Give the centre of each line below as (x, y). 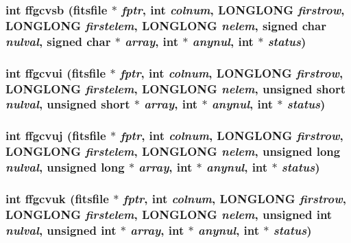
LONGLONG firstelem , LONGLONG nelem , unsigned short (176, 88)
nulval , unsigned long (65, 167)
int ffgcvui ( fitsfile (56, 72)
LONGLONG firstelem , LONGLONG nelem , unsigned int (169, 214)
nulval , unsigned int (61, 230)
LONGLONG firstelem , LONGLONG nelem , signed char (166, 25)
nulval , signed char (58, 41)
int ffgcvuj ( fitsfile (56, 136)
